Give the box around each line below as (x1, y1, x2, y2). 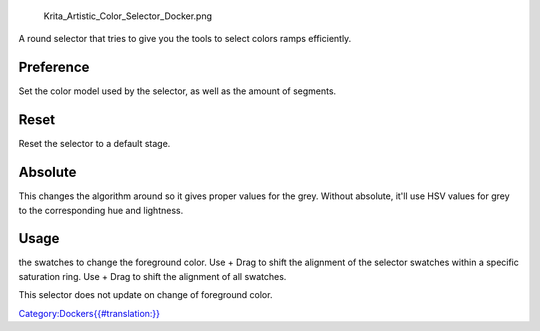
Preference (18, 59, 90, 76)
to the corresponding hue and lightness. (18, 204, 184, 216)
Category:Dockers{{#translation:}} (18, 307, 160, 319)
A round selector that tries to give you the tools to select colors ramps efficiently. (18, 33, 352, 45)
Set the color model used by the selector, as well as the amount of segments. (18, 85, 337, 97)
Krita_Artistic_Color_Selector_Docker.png (43, 10, 213, 22)
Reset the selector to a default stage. (18, 138, 171, 150)
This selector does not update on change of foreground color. (18, 289, 273, 301)
